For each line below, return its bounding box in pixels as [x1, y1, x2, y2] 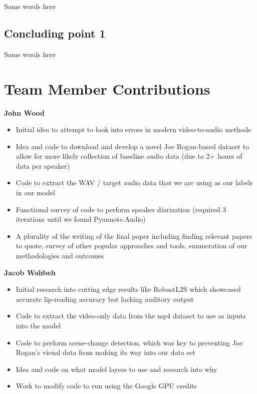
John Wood [4, 107, 45, 118]
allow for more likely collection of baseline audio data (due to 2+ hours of [16, 151, 242, 161]
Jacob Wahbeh [4, 267, 56, 277]
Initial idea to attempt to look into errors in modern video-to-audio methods [16, 124, 251, 135]
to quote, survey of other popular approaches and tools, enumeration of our [16, 240, 247, 251]
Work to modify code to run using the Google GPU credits [16, 380, 197, 391]
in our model [16, 187, 56, 198]
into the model [16, 320, 61, 331]
